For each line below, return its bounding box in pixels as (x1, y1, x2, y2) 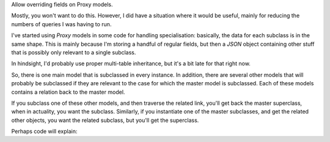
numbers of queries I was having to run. (11, 20, 112, 27)
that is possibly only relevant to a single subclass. (11, 49, 136, 56)
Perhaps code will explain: (11, 128, 78, 135)
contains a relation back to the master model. (11, 88, 125, 96)
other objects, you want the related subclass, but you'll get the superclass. (11, 116, 199, 124)
